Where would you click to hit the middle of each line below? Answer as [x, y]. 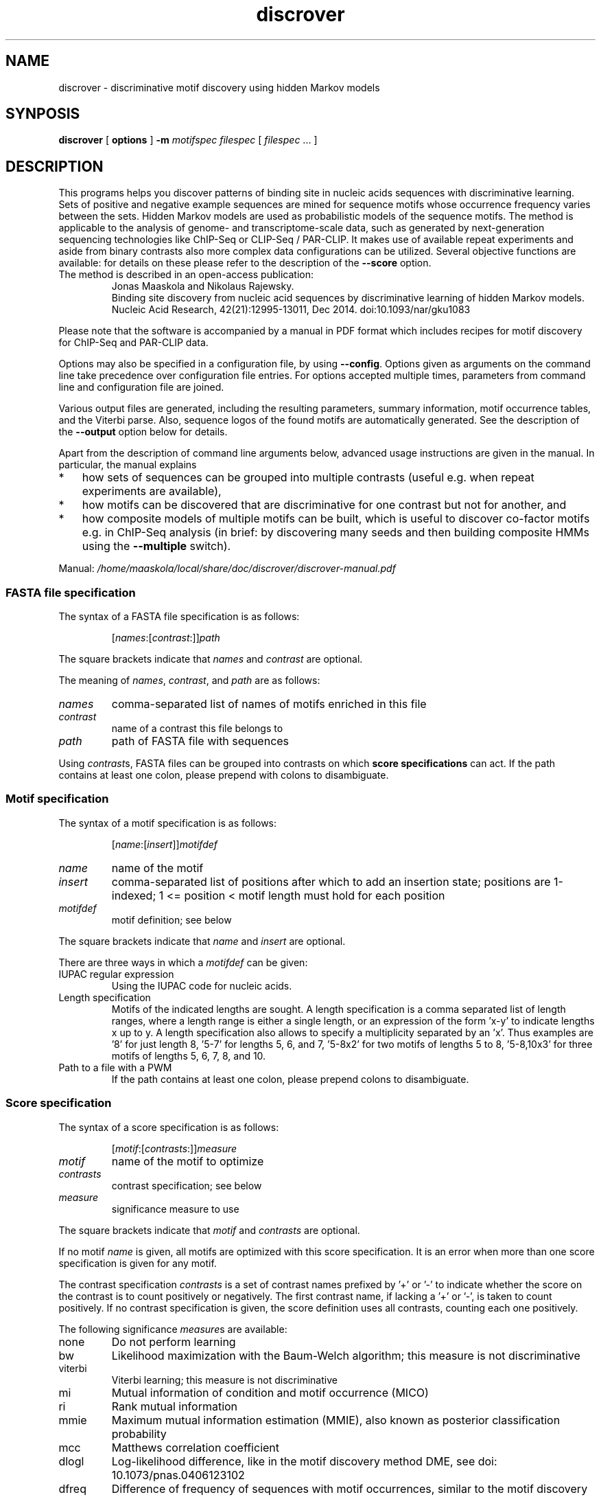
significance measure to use [175, 1209]
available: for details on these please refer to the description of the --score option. [245, 263]
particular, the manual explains [128, 465]
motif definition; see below [172, 919]
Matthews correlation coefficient [196, 1447]
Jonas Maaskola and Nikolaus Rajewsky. [203, 286]
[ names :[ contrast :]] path [166, 638]
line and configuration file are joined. [141, 387]
